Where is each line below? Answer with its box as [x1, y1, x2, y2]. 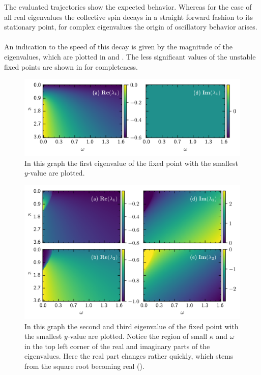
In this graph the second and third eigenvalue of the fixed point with [24, 321, 239, 331]
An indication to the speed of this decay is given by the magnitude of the [4, 41, 233, 52]
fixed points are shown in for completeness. [4, 61, 138, 72]
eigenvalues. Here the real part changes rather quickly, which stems [24, 351, 234, 361]
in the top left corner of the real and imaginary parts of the [24, 340, 210, 351]
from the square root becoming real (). [24, 360, 144, 371]
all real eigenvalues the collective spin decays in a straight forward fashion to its [4, 11, 253, 22]
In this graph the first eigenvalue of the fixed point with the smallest [24, 157, 238, 168]
